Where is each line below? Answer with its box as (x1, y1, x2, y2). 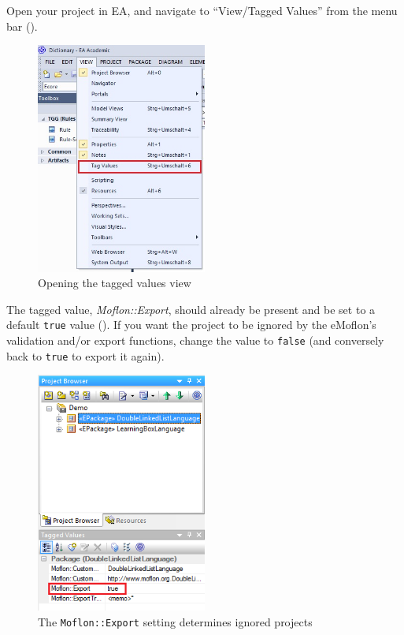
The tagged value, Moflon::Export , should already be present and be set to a (6, 301, 376, 317)
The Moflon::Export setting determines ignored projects (38, 613, 313, 629)
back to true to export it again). (6, 347, 165, 364)
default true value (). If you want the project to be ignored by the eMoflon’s (6, 316, 376, 333)
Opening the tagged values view (38, 275, 191, 291)
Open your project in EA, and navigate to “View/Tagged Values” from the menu (6, 2, 398, 18)
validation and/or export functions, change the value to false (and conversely (6, 331, 384, 348)
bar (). (6, 17, 38, 34)
